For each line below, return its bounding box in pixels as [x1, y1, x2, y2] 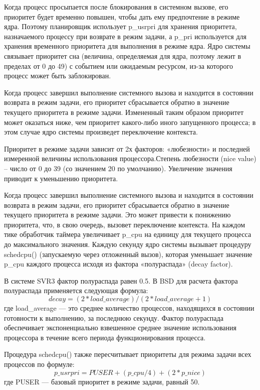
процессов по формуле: [4, 359, 75, 369]
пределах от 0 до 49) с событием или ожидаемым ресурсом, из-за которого [4, 60, 233, 71]
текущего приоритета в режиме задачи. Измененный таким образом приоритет [4, 106, 244, 117]
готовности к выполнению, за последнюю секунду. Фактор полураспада [4, 312, 223, 323]
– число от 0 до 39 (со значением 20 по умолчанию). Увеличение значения [4, 163, 232, 173]
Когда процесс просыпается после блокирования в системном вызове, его [4, 2, 228, 12]
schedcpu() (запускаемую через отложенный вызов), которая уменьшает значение [4, 248, 252, 259]
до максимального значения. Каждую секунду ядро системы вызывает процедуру [4, 239, 251, 249]
